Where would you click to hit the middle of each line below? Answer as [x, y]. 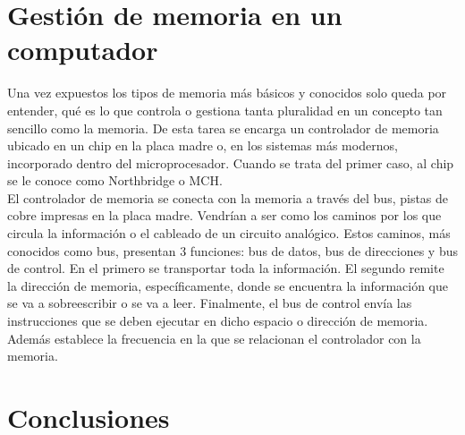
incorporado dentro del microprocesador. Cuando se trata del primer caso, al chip [231, 162]
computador [83, 50]
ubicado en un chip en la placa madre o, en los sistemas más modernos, [203, 145]
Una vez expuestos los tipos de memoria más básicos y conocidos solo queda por [227, 93]
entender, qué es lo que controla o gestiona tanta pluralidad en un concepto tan [225, 110]
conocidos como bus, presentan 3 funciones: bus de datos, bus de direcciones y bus [232, 250]
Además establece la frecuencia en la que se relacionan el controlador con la [214, 338]
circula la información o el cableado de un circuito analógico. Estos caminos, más [229, 233]
